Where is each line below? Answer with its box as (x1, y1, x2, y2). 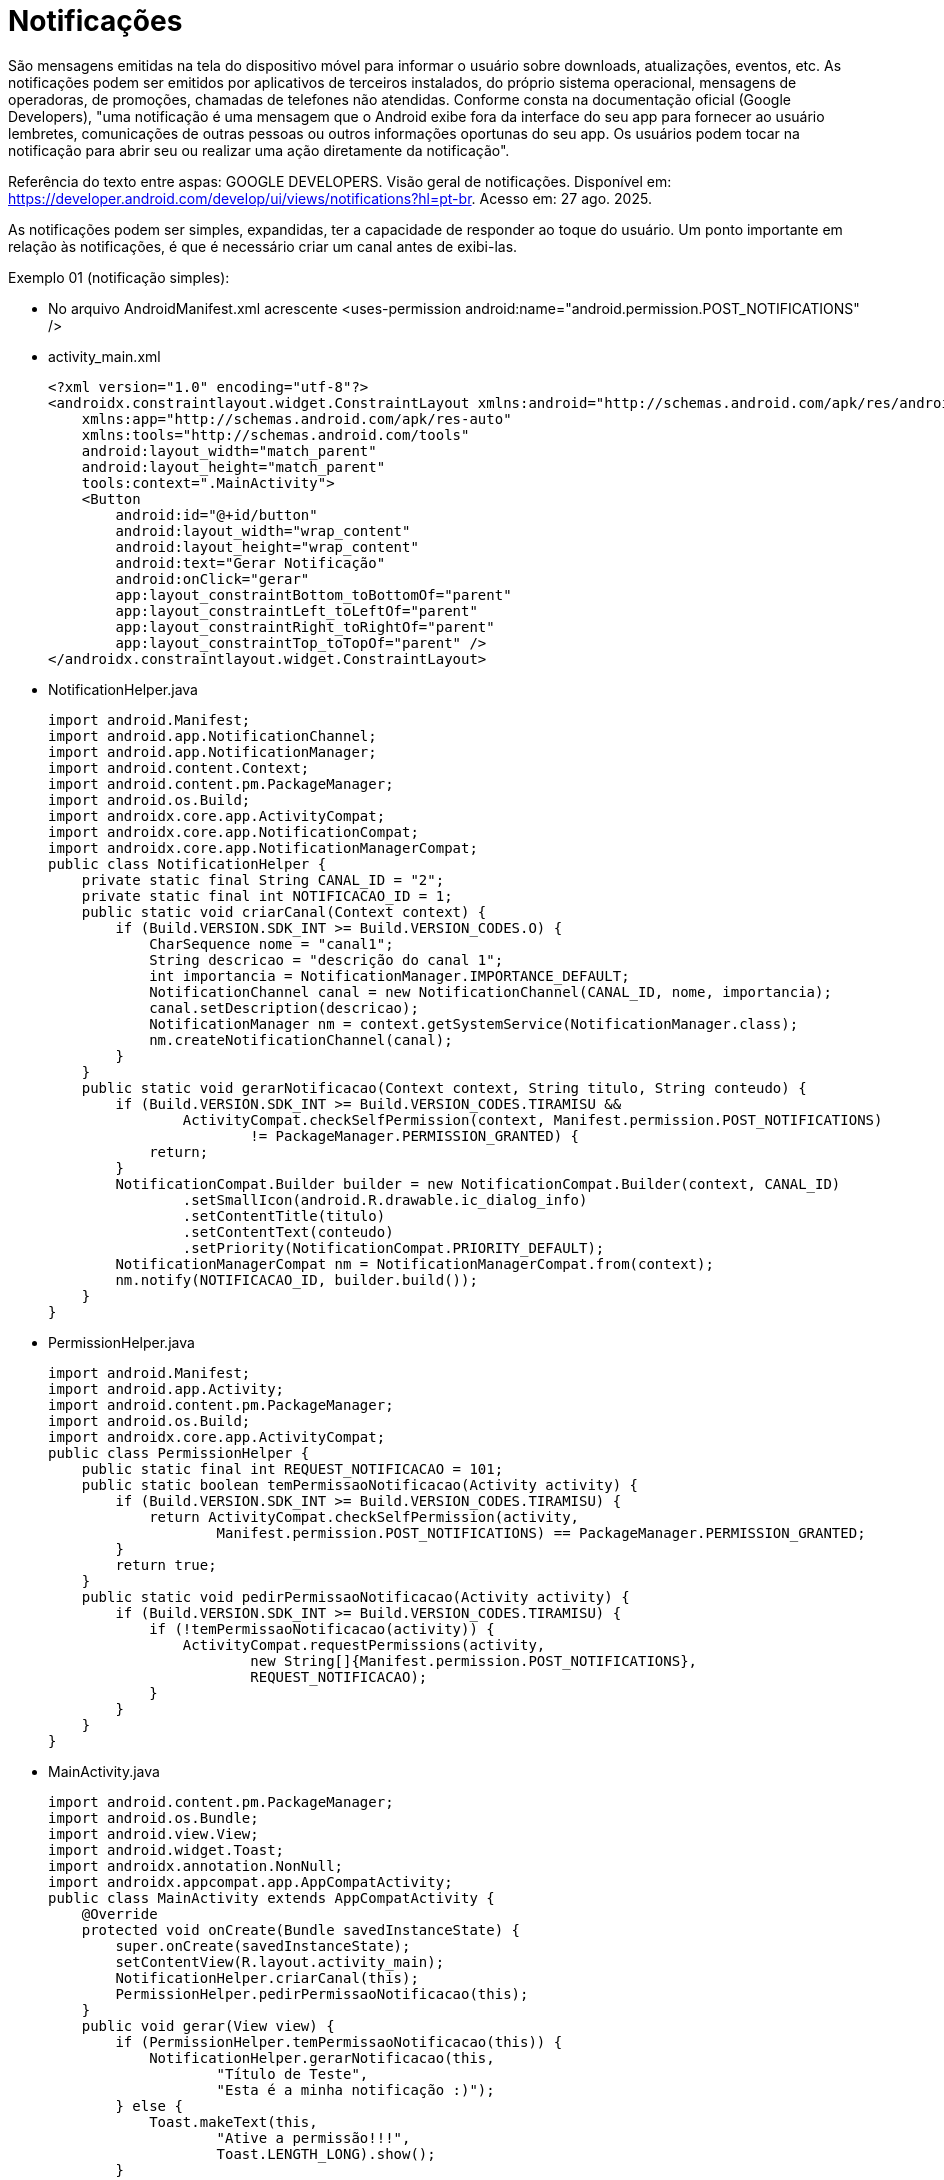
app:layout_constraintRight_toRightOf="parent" (115, 618, 495, 635)
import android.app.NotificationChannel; (48, 727, 377, 744)
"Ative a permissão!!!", (216, 2129, 411, 2146)
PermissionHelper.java (48, 1333, 195, 1351)
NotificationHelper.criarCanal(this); (115, 1969, 419, 1986)
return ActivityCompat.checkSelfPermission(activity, (149, 1508, 580, 1525)
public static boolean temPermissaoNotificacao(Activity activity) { (81, 1476, 639, 1493)
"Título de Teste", (216, 2065, 369, 2082)
